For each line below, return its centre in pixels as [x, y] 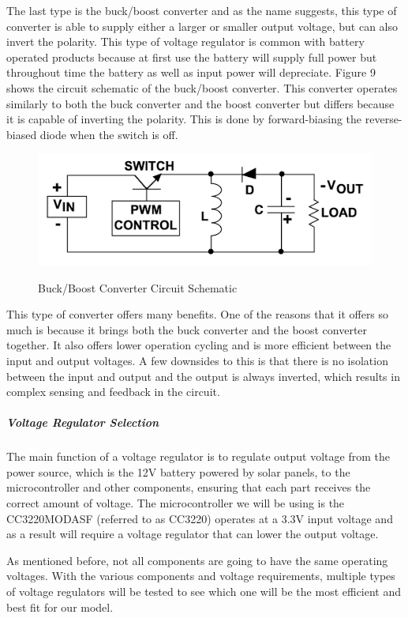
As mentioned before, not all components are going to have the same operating [197, 560]
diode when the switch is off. [109, 134]
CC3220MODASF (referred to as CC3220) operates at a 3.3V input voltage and [200, 518]
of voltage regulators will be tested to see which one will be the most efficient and [204, 592]
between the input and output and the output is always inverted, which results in [203, 376]
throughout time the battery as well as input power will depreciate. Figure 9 [191, 72]
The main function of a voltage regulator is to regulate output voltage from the [198, 456]
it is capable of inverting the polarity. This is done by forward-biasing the [184, 119]
